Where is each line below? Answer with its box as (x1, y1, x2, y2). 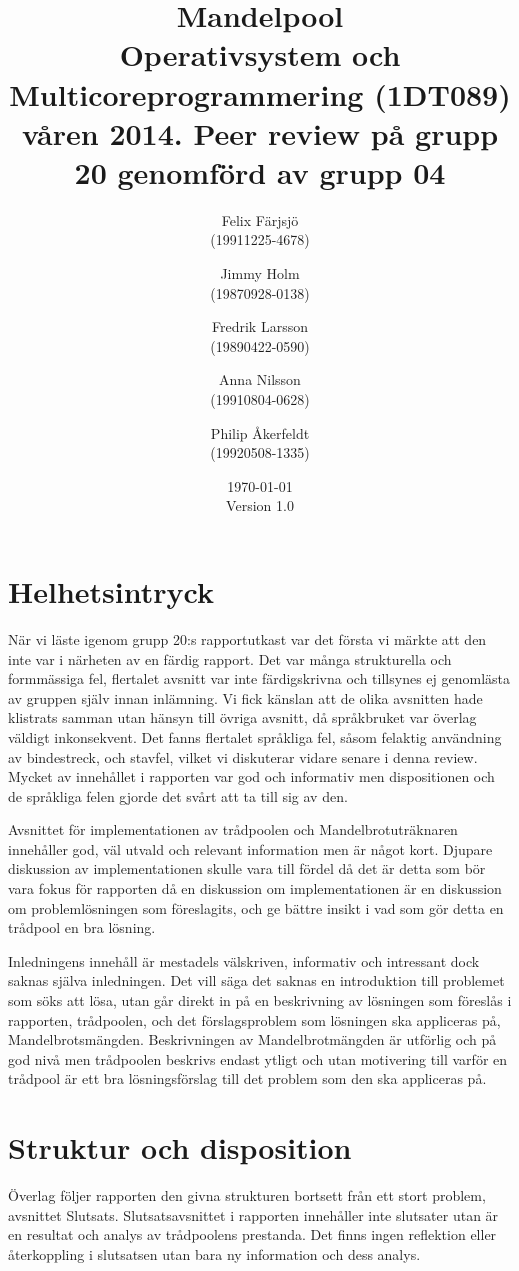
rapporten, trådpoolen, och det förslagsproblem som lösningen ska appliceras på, (8, 1009, 501, 1030)
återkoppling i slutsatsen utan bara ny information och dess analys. (8, 1243, 421, 1264)
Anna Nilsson (219, 369, 301, 390)
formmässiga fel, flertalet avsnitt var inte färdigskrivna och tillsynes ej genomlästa (8, 668, 511, 689)
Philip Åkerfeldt (210, 422, 310, 443)
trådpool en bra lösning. (8, 917, 156, 938)
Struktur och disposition (8, 1127, 352, 1168)
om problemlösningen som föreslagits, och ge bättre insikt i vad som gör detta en (8, 897, 504, 918)
